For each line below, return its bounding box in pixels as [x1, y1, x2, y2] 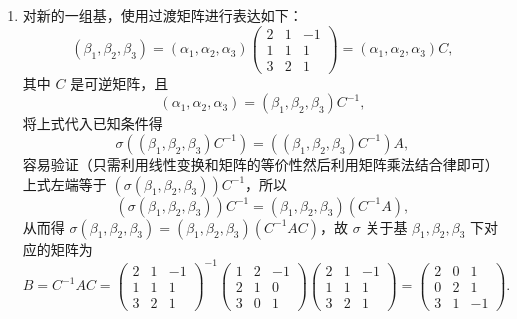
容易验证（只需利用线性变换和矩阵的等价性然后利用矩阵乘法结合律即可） [22, 153, 499, 174]
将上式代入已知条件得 [22, 113, 163, 134]
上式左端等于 [22, 173, 107, 194]
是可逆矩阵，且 [70, 72, 169, 93]
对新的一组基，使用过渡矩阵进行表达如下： [22, 5, 303, 25]
